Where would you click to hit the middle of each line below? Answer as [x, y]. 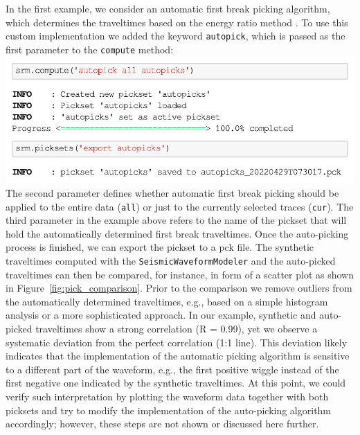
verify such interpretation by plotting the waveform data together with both [167, 396]
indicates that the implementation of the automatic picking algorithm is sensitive [178, 356]
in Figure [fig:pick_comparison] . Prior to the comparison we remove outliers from [179, 288]
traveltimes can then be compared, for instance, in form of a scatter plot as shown [180, 274]
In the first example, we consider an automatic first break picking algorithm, [168, 8]
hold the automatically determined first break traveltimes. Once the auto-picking [177, 233]
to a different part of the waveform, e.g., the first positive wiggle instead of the [172, 369]
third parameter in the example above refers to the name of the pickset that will [176, 220]
